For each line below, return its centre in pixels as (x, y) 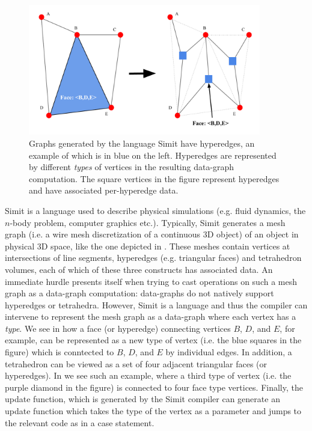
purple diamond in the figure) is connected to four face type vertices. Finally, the (154, 387)
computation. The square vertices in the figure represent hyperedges (154, 178)
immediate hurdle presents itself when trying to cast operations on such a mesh (151, 281)
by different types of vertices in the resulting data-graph (132, 167)
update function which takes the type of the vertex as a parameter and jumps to (153, 411)
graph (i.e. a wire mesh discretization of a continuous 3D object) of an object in (152, 234)
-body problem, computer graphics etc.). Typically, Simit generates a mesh (148, 222)
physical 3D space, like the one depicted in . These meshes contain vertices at (148, 246)
